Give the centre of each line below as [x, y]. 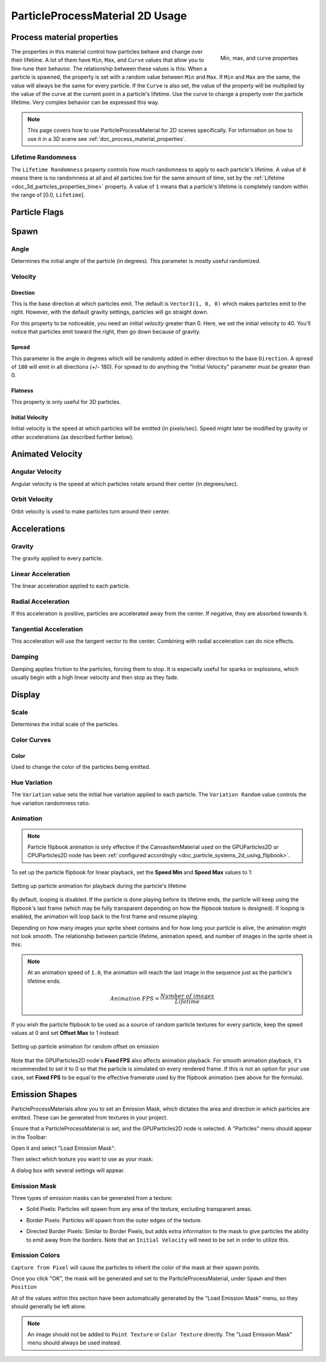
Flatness [22, 391]
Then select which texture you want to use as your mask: [82, 1159]
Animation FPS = [135, 998]
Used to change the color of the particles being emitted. [81, 767]
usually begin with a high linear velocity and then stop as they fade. [95, 677]
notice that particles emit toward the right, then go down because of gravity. [106, 332]
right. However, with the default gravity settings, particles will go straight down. [110, 312]
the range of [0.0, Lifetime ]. [48, 195]
